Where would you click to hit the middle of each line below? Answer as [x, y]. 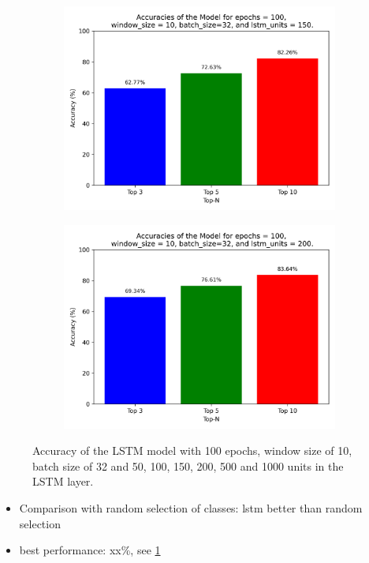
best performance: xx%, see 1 [90, 550]
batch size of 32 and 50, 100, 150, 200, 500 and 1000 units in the [188, 465]
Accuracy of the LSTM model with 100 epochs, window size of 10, [192, 450]
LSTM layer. [63, 481]
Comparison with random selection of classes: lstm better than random [191, 507]
